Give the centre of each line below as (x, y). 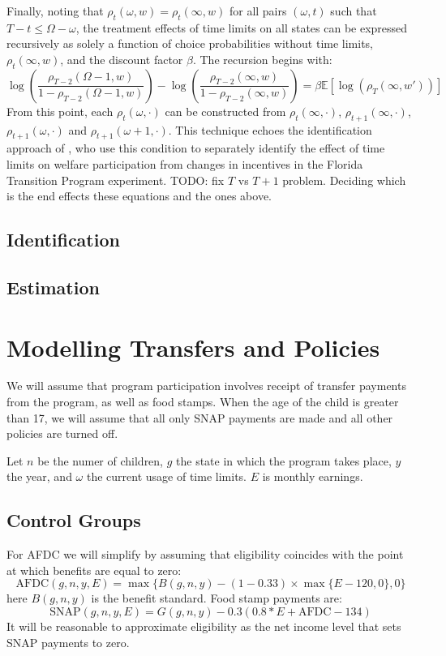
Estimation (53, 287)
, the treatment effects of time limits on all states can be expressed (242, 27)
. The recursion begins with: (262, 59)
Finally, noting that (55, 11)
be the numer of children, (101, 460)
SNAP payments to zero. (68, 642)
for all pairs (258, 11)
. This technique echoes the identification (270, 129)
